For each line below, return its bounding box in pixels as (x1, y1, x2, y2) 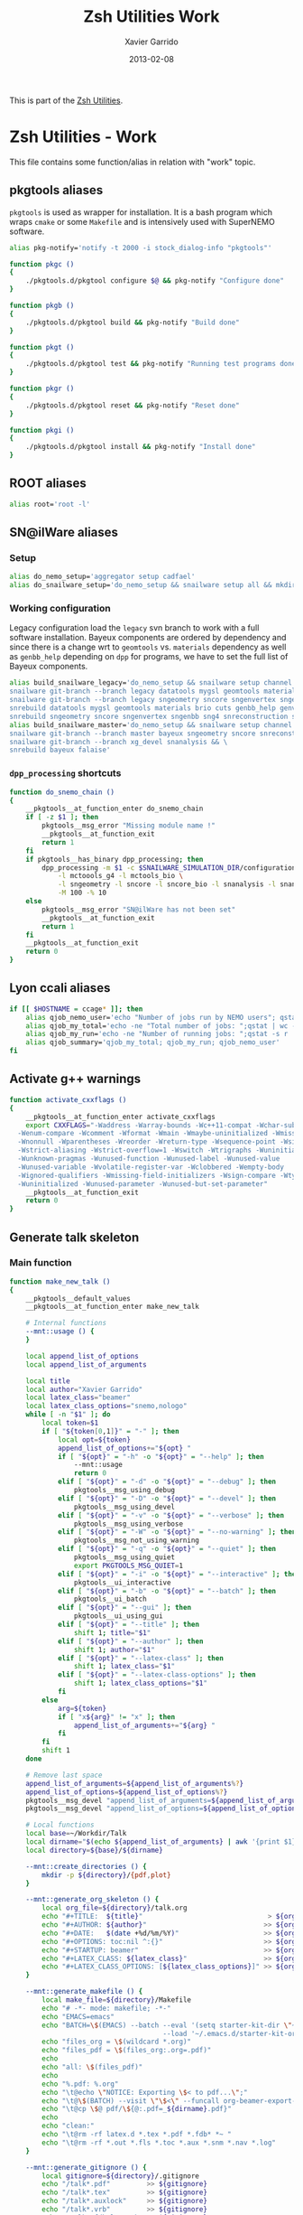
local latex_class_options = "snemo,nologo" (25, 1402, 188, 1411)
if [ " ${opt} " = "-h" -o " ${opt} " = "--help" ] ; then (57, 1452, 264, 1461)
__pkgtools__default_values (25, 1294, 131, 1303)
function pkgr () (9, 384, 75, 394)
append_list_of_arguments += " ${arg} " (73, 1721, 216, 1730)
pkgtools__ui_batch (73, 1594, 147, 1604)
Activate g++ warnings (9, 1071, 142, 1087)
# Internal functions (25, 1319, 106, 1328)
